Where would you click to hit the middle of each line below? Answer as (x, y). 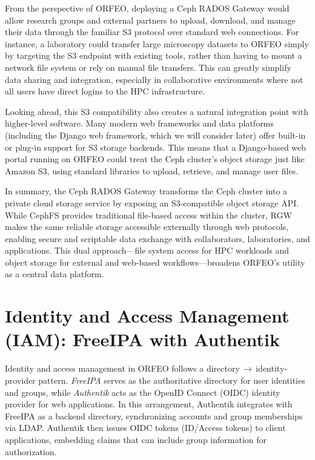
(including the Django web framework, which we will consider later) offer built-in (155, 135)
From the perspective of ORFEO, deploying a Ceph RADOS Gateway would (147, 8)
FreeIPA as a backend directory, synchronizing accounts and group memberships (154, 416)
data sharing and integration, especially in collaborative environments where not (154, 79)
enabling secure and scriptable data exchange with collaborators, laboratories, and (157, 238)
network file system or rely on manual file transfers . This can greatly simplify (148, 67)
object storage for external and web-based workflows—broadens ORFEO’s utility (155, 262)
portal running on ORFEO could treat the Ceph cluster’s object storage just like (155, 159)
